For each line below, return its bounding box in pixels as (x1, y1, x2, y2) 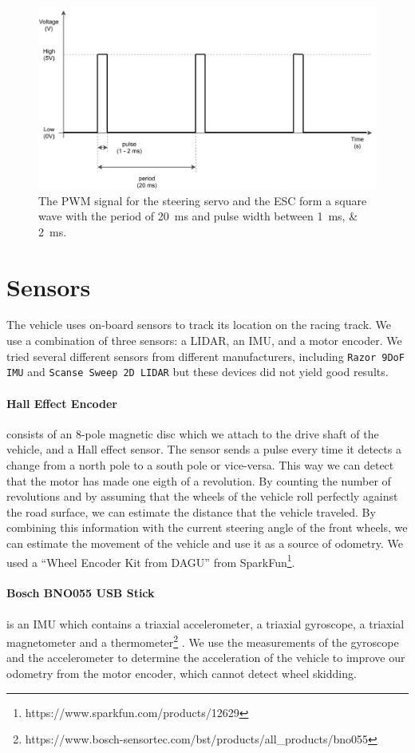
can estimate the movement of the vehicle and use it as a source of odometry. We (6, 534, 403, 551)
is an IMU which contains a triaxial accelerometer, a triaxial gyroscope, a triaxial (6, 615, 405, 632)
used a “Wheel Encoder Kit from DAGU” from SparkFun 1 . (6, 551, 295, 570)
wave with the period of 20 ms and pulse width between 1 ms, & (38, 208, 358, 224)
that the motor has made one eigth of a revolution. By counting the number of (6, 472, 391, 489)
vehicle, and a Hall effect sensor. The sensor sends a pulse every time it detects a (6, 441, 401, 458)
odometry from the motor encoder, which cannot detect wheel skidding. (6, 665, 357, 681)
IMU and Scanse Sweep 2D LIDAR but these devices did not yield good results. (6, 363, 389, 380)
